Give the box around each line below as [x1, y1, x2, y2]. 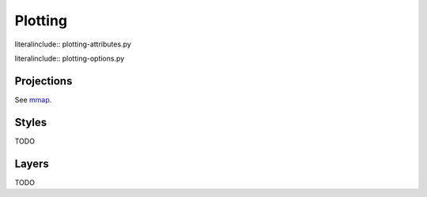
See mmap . [14, 95, 52, 104]
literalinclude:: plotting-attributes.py [14, 39, 132, 49]
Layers [14, 157, 49, 170]
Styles [14, 115, 47, 129]
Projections [14, 74, 73, 87]
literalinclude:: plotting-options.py [14, 54, 125, 63]
